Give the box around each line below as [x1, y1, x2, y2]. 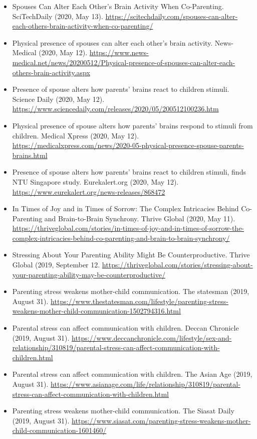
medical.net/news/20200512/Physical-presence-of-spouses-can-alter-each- [12, 57, 235, 67]
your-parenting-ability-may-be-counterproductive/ [12, 269, 165, 279]
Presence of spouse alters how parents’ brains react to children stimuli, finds [12, 167, 246, 177]
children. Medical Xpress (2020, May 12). [12, 130, 139, 140]
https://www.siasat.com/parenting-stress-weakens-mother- [72, 415, 251, 425]
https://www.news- [89, 47, 149, 58]
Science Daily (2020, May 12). [12, 93, 105, 104]
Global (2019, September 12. [12, 259, 100, 270]
